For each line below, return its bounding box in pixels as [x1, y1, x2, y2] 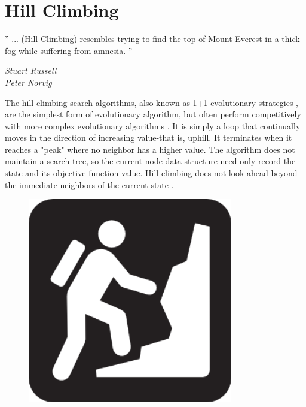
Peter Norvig [5, 76, 52, 88]
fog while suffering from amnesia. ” [5, 44, 133, 56]
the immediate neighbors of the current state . [5, 178, 174, 191]
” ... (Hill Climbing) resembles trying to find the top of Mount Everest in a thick [5, 32, 300, 45]
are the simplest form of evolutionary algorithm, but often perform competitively [5, 108, 301, 120]
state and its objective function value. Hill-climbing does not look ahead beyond [5, 167, 298, 179]
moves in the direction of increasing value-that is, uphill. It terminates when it [5, 131, 292, 144]
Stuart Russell [5, 64, 57, 77]
